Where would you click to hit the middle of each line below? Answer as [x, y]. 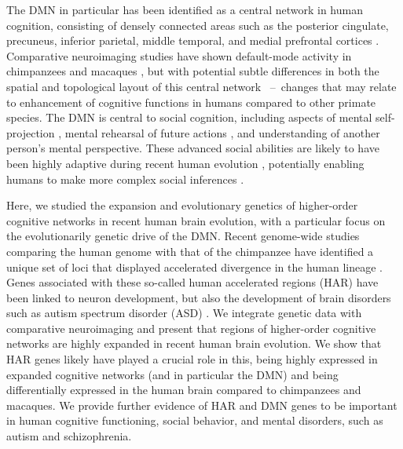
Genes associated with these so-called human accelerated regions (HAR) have [192, 282]
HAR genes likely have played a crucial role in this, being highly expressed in [192, 359]
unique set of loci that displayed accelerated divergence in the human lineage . [194, 266]
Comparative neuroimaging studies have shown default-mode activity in [179, 55]
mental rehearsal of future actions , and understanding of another [222, 132]
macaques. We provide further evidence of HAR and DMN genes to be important [202, 405]
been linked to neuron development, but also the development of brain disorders [199, 297]
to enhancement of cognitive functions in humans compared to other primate [191, 102]
